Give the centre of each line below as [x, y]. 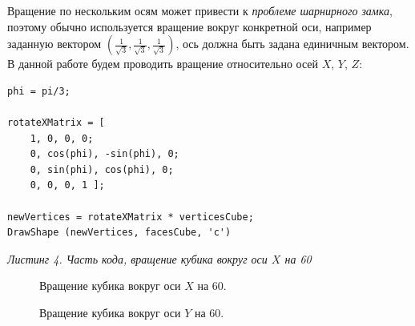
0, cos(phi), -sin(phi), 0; [105, 154]
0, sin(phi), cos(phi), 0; [102, 169]
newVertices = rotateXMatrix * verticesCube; [131, 217]
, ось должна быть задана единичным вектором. [292, 44]
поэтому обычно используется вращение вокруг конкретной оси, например [189, 26]
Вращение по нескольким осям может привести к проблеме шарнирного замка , [200, 10]
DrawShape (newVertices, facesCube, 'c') [119, 233]
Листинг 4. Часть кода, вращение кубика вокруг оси [137, 258]
